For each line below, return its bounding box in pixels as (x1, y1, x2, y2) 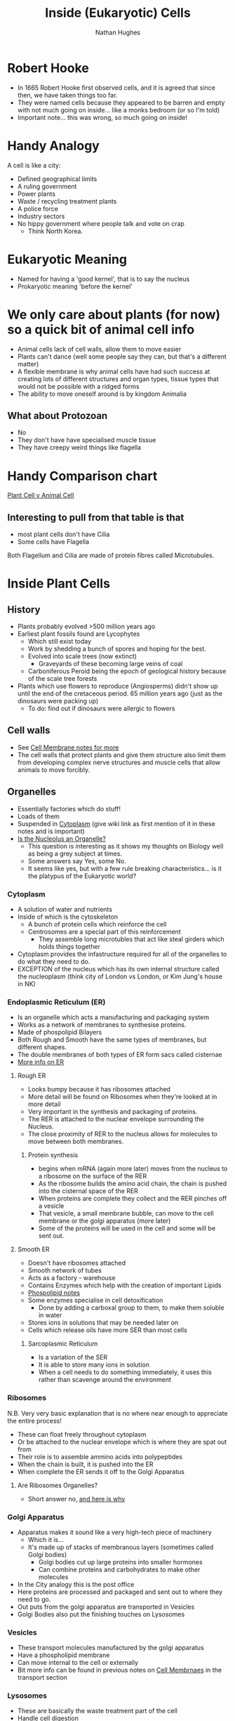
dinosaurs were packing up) (17, 697, 99, 705)
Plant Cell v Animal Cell (7, 491, 74, 500)
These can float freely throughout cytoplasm (17, 1430, 147, 1438)
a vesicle (38, 1202, 65, 1210)
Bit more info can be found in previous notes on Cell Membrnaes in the (17, 1666, 222, 1675)
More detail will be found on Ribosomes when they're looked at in (27, 1093, 217, 1101)
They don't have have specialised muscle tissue (17, 436, 156, 444)
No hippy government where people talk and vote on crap (17, 219, 184, 227)
